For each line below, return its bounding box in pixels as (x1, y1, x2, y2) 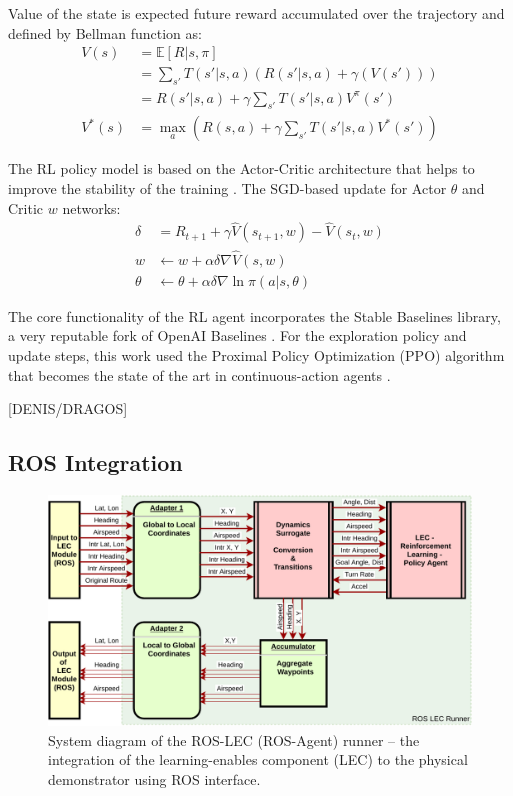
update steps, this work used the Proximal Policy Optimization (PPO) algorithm (8, 344, 505, 365)
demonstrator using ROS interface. (48, 768, 261, 789)
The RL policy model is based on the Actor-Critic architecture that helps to (8, 158, 475, 179)
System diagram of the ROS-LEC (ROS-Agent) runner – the (48, 729, 420, 750)
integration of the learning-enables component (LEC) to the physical (48, 749, 468, 770)
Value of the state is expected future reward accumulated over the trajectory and (8, 3, 505, 23)
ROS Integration (8, 447, 183, 478)
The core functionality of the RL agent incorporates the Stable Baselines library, (8, 305, 501, 326)
